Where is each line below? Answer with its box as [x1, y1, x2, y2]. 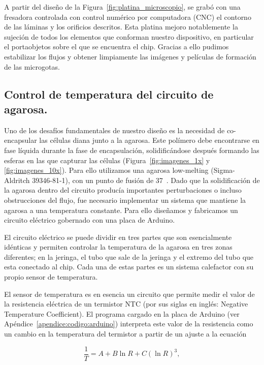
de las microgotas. [4, 61, 60, 72]
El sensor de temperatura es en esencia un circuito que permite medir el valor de [4, 288, 255, 299]
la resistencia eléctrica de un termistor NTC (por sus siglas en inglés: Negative [4, 298, 248, 309]
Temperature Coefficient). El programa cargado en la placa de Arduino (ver [4, 308, 240, 319]
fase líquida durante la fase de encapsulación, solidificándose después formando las [4, 144, 259, 155]
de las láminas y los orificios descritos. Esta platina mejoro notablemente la [4, 21, 238, 32]
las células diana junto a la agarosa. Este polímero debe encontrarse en [39, 135, 259, 145]
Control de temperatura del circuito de [4, 86, 214, 102]
